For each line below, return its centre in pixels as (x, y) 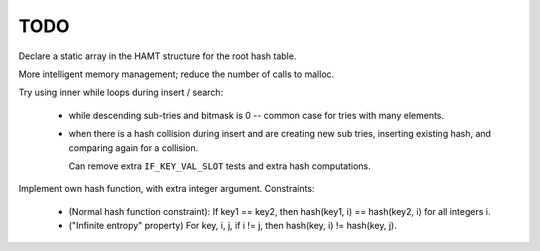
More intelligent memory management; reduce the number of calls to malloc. (176, 74)
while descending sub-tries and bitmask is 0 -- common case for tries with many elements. (256, 115)
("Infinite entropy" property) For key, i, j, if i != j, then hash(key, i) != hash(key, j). (232, 226)
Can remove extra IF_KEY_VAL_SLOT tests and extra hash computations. (220, 166)
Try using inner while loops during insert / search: (121, 92)
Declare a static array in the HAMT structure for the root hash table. (157, 56)
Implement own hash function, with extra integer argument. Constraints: (166, 189)
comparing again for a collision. (133, 147)
